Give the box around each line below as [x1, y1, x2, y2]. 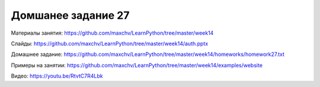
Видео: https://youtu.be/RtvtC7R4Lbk [11, 72, 103, 79]
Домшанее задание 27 [11, 9, 130, 22]
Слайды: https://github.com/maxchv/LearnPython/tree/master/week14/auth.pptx [11, 40, 209, 47]
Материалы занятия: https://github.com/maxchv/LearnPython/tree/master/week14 [11, 29, 214, 36]
